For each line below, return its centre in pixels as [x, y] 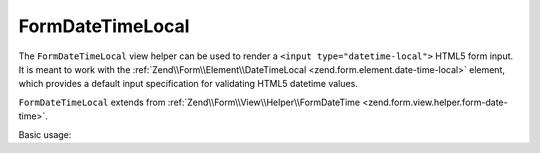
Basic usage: [45, 134]
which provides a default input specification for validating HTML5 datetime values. [188, 84]
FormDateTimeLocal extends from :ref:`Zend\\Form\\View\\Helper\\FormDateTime [189, 102]
